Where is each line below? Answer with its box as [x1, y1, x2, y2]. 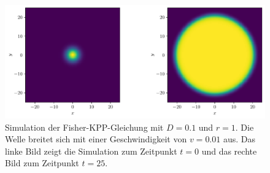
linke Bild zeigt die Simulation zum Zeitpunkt [5, 144, 177, 157]
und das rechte [201, 144, 257, 157]
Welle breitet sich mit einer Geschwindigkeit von [5, 133, 187, 145]
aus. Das [223, 133, 256, 145]
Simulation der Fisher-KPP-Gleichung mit [5, 120, 164, 133]
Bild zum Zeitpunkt [5, 156, 79, 169]
